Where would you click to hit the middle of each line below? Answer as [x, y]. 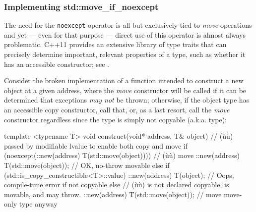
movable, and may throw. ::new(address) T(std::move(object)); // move [113, 194]
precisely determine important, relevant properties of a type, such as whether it [125, 54]
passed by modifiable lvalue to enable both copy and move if [96, 145]
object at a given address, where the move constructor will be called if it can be [125, 90]
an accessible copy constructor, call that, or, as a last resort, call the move [117, 110]
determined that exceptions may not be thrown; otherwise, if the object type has [127, 100]
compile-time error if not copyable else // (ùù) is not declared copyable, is [117, 185]
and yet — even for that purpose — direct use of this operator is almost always [125, 34]
